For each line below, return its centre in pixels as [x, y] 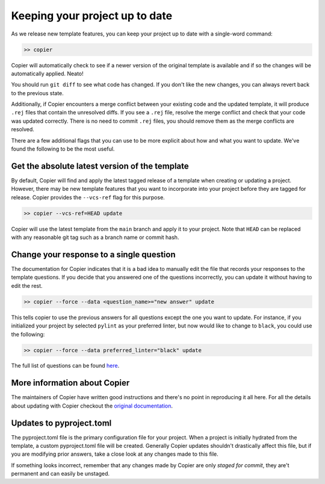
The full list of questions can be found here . [65, 366]
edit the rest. [27, 285]
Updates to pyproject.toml [61, 423]
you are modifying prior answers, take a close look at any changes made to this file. [115, 454]
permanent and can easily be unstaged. [60, 474]
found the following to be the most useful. [63, 149]
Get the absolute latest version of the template [100, 166]
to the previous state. [38, 93]
